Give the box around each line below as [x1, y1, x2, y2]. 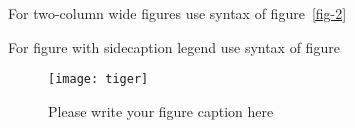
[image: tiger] [48, 72, 149, 87]
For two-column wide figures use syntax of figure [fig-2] [8, 3, 347, 23]
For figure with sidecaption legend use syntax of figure [8, 36, 340, 57]
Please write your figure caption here [48, 100, 274, 121]
